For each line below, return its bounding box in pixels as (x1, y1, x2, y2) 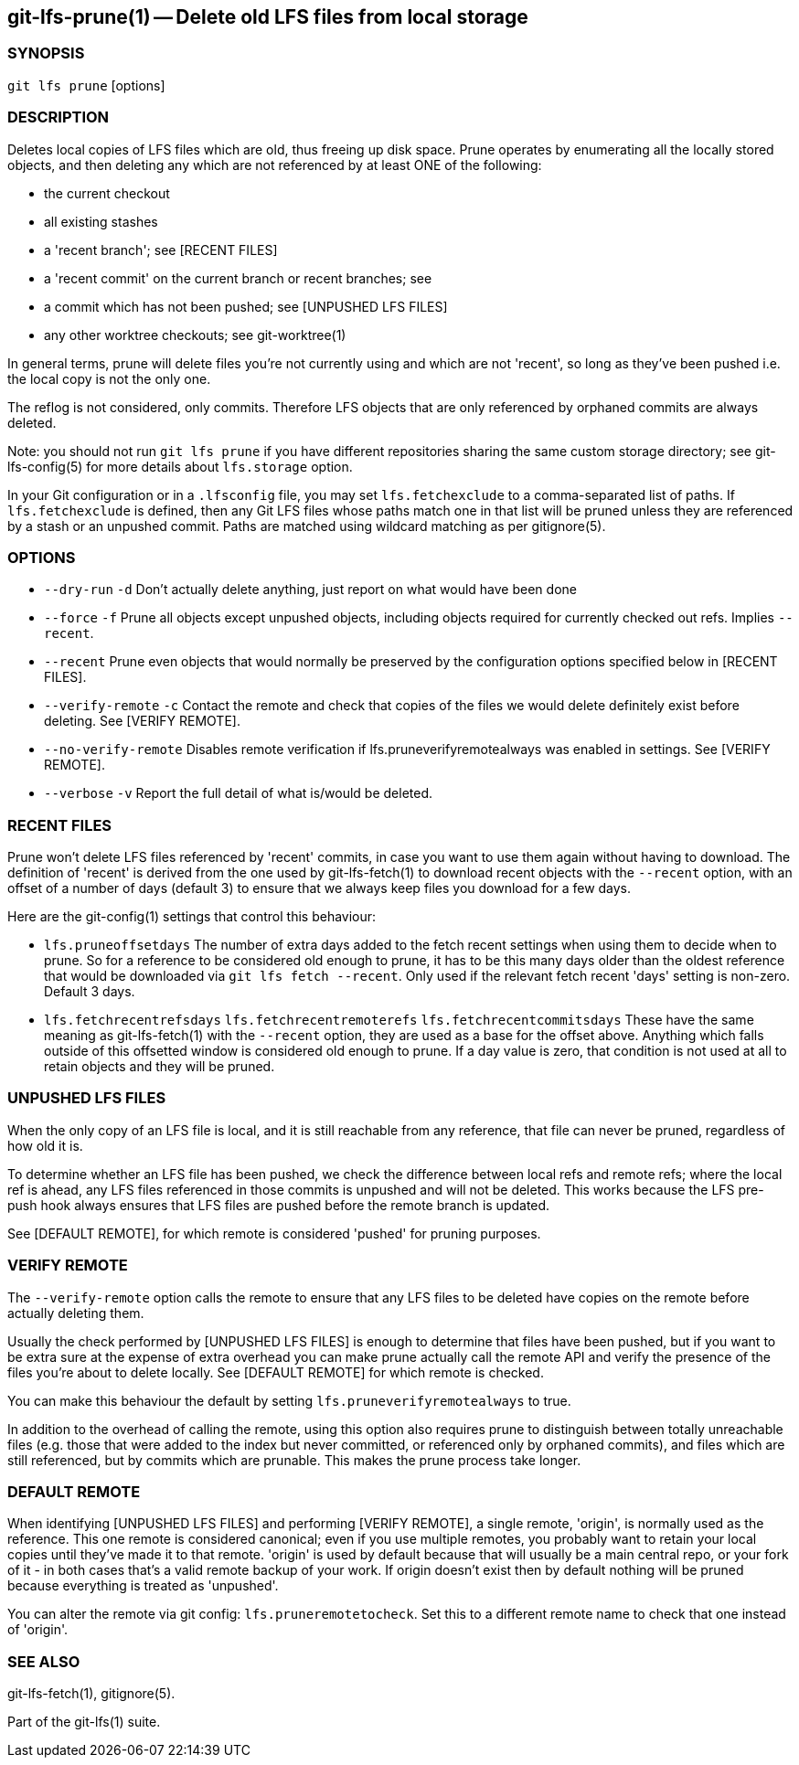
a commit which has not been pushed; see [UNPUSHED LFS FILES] (44, 298, 448, 314)
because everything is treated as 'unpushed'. (7, 1578, 279, 1594)
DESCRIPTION (7, 108, 110, 127)
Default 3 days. (44, 984, 135, 1000)
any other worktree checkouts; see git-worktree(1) (44, 326, 346, 343)
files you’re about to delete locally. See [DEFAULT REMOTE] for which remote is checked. (7, 1364, 544, 1380)
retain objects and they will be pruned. (44, 1058, 275, 1075)
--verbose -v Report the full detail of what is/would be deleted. (44, 785, 433, 802)
